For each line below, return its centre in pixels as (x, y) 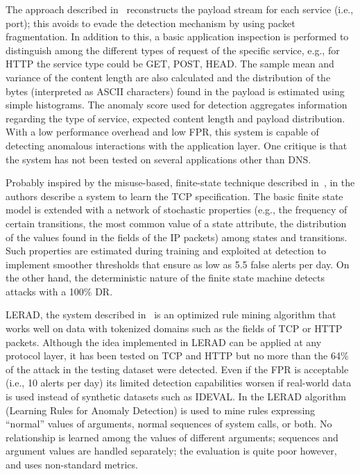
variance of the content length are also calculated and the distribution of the (168, 77)
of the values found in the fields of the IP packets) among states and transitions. (177, 237)
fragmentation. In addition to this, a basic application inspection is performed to (177, 36)
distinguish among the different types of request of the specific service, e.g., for (173, 50)
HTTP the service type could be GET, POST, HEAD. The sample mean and (170, 64)
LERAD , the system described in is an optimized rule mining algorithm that (171, 314)
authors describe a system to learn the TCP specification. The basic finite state (174, 196)
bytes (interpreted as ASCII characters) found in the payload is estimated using (175, 91)
